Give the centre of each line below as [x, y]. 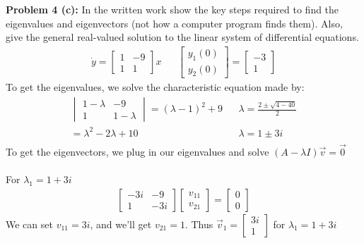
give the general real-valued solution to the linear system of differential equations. [182, 37]
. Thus [199, 224]
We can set [29, 224]
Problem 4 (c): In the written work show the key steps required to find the [172, 9]
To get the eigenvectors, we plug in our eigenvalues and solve [137, 151]
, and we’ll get [121, 224]
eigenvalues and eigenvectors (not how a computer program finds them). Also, [174, 23]
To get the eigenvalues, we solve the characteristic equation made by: [155, 87]
